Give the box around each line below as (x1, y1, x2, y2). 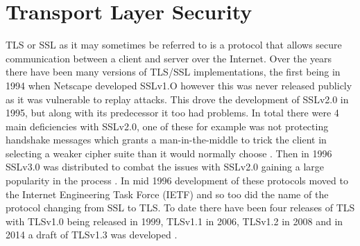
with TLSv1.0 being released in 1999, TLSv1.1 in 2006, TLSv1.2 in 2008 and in (6, 213, 343, 228)
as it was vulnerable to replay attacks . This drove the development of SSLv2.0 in (6, 91, 349, 106)
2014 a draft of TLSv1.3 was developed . (6, 227, 178, 242)
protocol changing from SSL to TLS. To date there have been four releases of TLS (6, 200, 355, 215)
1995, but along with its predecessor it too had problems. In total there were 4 (6, 105, 339, 120)
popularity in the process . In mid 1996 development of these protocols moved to (6, 173, 348, 188)
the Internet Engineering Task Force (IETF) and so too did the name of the (6, 186, 329, 201)
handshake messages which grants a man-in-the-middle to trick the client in (6, 132, 327, 147)
